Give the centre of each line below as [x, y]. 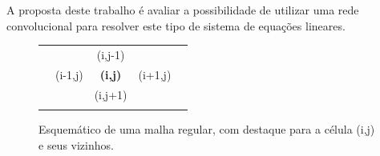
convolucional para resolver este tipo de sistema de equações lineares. [176, 25]
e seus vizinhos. [76, 144]
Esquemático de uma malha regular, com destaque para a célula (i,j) [207, 128]
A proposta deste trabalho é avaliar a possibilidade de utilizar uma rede [183, 10]
